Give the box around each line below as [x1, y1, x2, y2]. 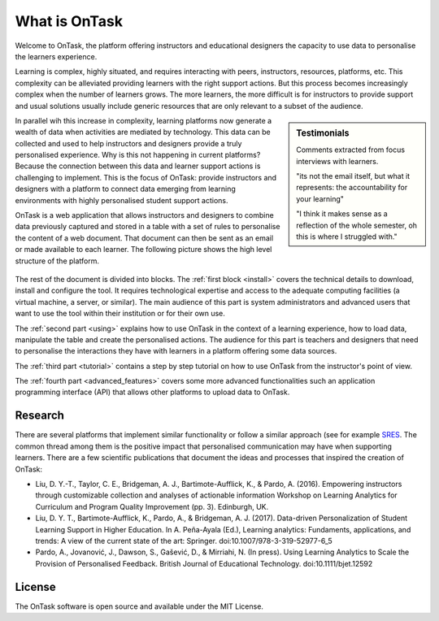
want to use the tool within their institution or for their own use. [15, 309, 225, 319]
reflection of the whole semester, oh [296, 220, 418, 230]
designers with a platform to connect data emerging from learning [15, 184, 236, 194]
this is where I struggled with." [296, 232, 398, 241]
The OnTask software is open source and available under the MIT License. [15, 601, 264, 611]
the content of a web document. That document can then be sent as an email [15, 232, 274, 243]
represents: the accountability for [296, 183, 408, 193]
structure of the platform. [15, 256, 99, 266]
